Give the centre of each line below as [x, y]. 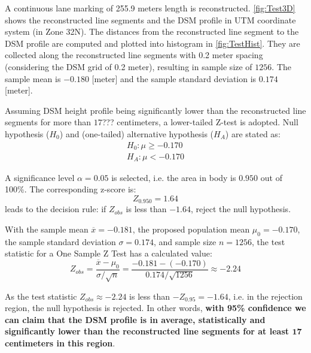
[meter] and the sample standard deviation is [174, 78]
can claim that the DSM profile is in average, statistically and [135, 319]
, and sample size [185, 241]
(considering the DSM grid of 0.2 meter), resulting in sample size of [129, 66]
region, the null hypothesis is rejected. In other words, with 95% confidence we [155, 308]
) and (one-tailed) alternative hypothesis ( [137, 133]
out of [271, 177]
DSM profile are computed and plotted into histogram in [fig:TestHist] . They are [153, 43]
